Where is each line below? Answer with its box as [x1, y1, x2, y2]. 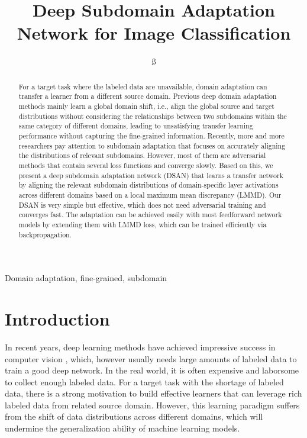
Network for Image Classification [17, 21, 291, 45]
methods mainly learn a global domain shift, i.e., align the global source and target [18, 101, 274, 111]
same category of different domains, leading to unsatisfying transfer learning [18, 121, 253, 131]
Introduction [5, 306, 110, 330]
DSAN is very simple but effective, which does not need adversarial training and [18, 199, 266, 210]
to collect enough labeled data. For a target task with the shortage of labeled [5, 375, 284, 388]
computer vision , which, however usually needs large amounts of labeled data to [5, 352, 297, 365]
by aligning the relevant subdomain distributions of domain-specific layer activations [18, 180, 279, 190]
